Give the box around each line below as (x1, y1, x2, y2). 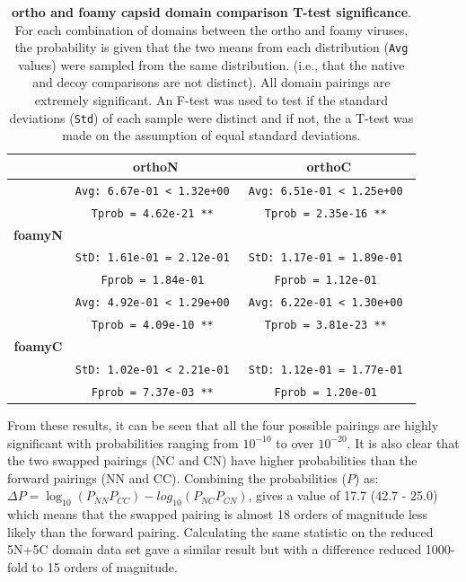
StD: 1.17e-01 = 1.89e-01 (248, 251, 403, 265)
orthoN (133, 156, 179, 175)
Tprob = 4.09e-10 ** (91, 319, 214, 332)
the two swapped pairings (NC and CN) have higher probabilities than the (7, 451, 418, 470)
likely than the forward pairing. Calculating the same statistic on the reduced (7, 522, 434, 541)
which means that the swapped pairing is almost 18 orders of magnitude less (7, 505, 428, 524)
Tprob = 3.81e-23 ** (264, 319, 387, 332)
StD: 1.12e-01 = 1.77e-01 (248, 363, 403, 376)
